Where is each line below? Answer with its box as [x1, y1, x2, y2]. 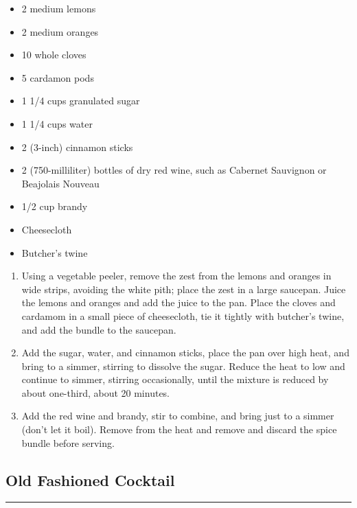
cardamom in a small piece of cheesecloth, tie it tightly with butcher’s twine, [21, 308, 345, 323]
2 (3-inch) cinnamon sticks [21, 139, 133, 154]
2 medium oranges [21, 24, 99, 38]
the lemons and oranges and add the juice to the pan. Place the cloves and [21, 295, 336, 310]
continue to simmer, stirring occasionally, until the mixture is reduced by [21, 372, 329, 386]
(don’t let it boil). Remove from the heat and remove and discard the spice [21, 422, 337, 437]
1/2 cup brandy [21, 199, 88, 213]
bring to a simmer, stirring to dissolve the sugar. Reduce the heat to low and [21, 358, 345, 373]
